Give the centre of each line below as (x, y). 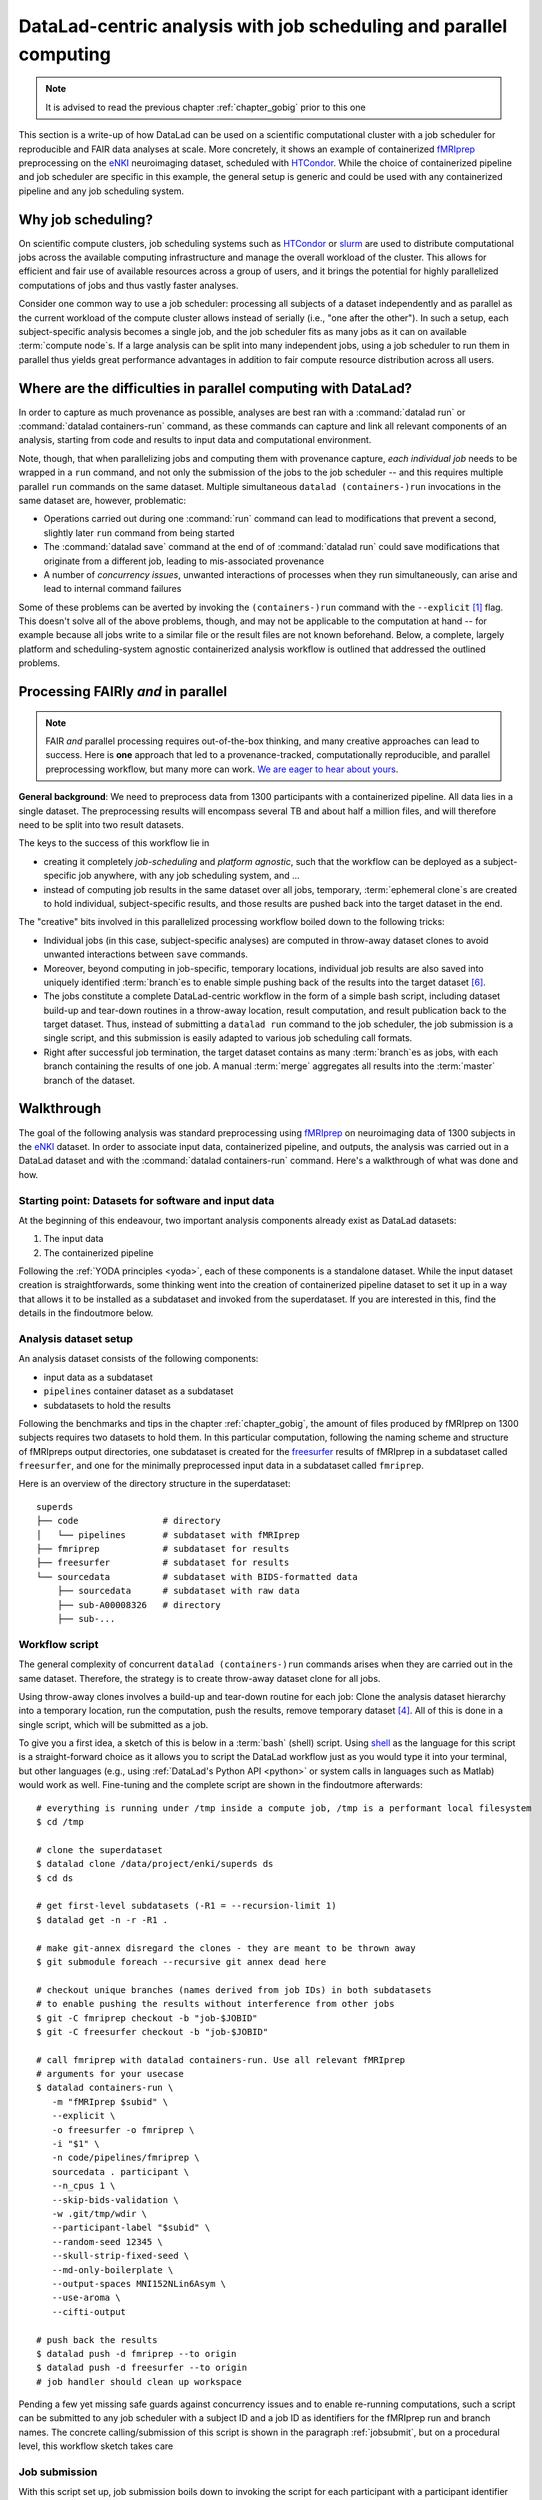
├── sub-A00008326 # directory (139, 1604)
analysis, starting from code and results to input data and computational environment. (195, 440)
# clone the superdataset (100, 1849)
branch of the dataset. (89, 1080)
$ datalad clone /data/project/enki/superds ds (155, 1864)
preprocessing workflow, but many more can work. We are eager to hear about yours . (222, 769)
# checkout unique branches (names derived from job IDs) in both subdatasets (234, 1989)
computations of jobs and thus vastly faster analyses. (128, 285)
